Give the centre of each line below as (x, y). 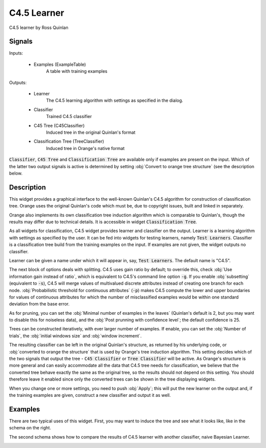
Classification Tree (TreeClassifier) (69, 141)
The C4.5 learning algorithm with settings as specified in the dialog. (115, 100)
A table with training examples (77, 71)
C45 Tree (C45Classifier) (59, 125)
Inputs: (16, 53)
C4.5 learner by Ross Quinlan (39, 28)
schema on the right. (30, 428)
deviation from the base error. (39, 304)
